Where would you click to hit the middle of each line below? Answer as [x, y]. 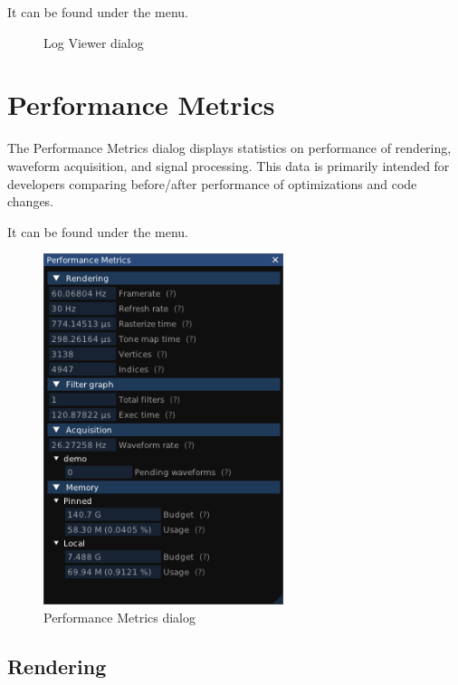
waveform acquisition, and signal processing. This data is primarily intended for [229, 165]
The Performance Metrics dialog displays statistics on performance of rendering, [229, 148]
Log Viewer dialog [94, 42]
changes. [31, 201]
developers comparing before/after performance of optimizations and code [212, 183]
